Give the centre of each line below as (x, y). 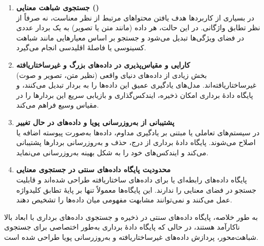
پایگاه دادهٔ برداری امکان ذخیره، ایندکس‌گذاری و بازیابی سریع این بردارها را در (135, 95)
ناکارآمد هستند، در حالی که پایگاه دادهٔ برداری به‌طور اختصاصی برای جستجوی (122, 227)
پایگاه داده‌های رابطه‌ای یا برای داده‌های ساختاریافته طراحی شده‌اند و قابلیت (131, 179)
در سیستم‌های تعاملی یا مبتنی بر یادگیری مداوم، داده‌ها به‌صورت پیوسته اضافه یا (138, 132)
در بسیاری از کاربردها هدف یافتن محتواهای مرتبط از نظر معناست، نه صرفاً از (135, 17)
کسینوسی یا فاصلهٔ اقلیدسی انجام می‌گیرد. (81, 47)
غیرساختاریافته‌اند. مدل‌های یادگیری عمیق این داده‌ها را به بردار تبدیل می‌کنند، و (136, 85)
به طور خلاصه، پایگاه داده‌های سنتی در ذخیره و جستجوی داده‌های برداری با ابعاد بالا (131, 217)
